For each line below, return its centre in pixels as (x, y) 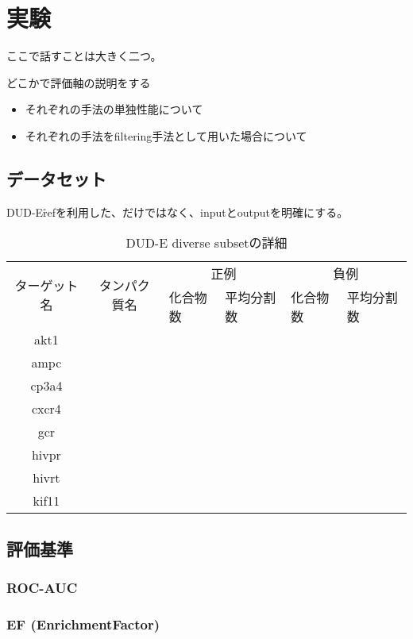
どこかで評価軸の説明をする (79, 82)
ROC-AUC (42, 587)
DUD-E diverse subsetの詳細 (206, 243)
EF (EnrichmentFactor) (83, 624)
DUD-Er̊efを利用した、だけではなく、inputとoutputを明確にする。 (178, 212)
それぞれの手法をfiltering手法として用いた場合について (166, 135)
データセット (56, 178)
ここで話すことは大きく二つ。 (84, 56)
